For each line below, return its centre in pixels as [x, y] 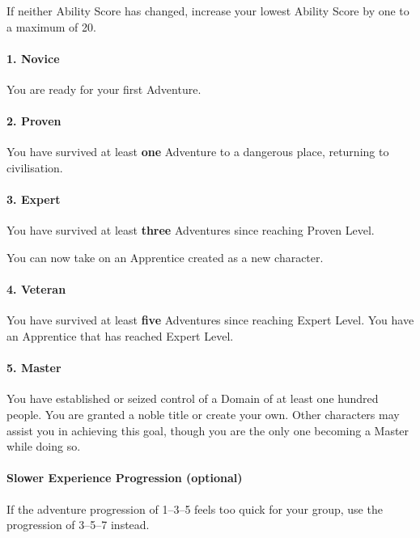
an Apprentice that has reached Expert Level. [120, 335]
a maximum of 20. [51, 26]
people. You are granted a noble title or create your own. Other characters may [203, 414]
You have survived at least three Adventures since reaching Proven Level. [191, 230]
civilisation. [35, 167]
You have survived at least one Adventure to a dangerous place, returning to [198, 152]
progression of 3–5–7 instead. [78, 525]
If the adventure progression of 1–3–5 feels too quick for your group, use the [195, 508]
